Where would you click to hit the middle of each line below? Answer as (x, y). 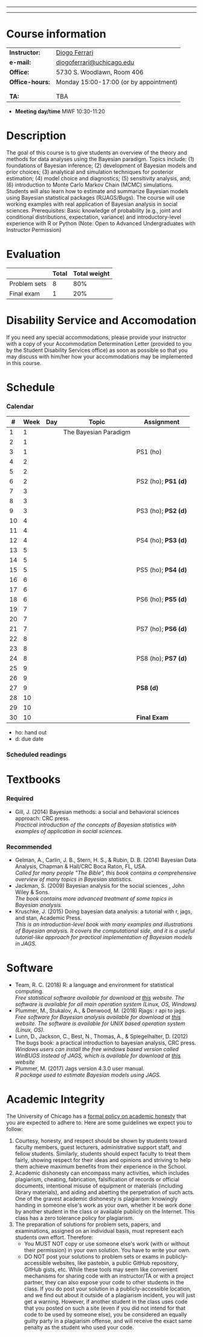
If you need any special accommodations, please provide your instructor (96, 337)
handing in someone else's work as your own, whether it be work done (103, 1205)
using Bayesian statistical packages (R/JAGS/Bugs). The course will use (96, 197)
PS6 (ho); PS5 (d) (162, 599)
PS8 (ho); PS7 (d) (162, 659)
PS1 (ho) (149, 452)
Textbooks (34, 780)
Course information (56, 34)
